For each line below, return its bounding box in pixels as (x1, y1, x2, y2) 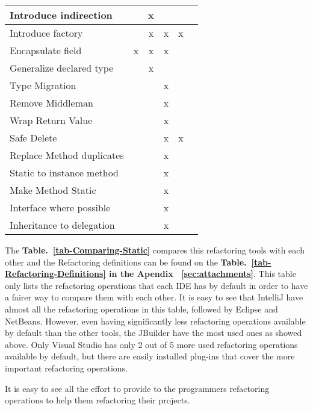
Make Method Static (10, 183, 96, 197)
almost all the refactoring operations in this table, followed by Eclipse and (5, 302, 278, 315)
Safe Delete (10, 131, 57, 144)
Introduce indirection (10, 8, 113, 22)
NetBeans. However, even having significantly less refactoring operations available (5, 314, 306, 327)
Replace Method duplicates (10, 148, 124, 162)
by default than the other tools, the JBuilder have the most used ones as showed (5, 326, 302, 339)
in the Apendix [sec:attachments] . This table (109, 267, 296, 280)
